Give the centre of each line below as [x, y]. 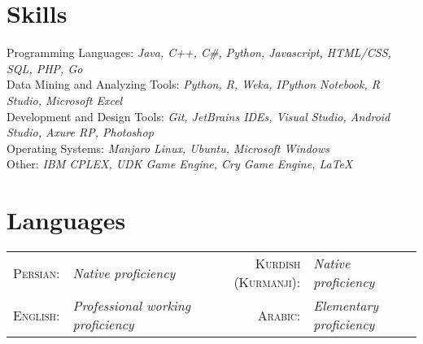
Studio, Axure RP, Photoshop [80, 132]
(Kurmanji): [267, 282]
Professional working [132, 305]
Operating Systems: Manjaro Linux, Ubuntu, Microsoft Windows [168, 148]
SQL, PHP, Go [45, 68]
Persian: [37, 272]
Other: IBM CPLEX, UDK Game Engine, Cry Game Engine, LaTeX [180, 164]
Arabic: [279, 315]
